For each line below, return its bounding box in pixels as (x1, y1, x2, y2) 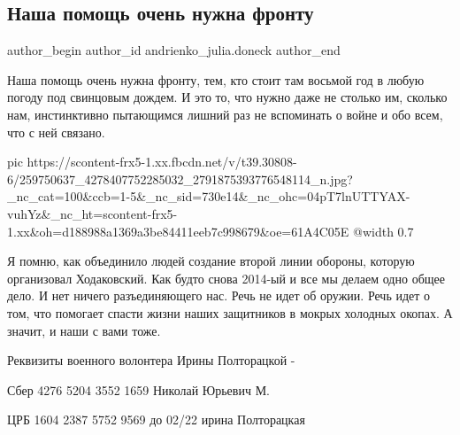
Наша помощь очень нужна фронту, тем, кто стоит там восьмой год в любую (7, 70, 425, 89)
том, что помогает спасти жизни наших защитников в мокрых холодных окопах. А (7, 303, 453, 322)
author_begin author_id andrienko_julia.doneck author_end (7, 41, 341, 59)
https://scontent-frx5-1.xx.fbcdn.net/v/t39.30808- (27, 152, 297, 171)
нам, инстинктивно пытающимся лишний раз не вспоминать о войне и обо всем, (7, 105, 443, 123)
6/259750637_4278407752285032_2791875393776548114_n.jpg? (7, 169, 353, 188)
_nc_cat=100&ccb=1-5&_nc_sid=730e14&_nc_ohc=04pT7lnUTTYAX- (7, 187, 410, 206)
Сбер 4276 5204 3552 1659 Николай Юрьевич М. (7, 380, 270, 399)
